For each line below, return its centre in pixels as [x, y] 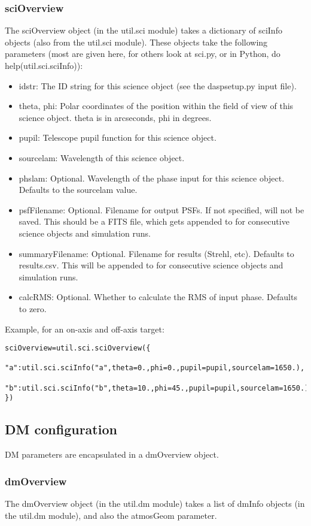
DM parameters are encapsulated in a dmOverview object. [112, 454]
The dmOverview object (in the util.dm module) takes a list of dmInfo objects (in [155, 504]
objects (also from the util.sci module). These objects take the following [136, 42]
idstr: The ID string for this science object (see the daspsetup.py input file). [158, 85]
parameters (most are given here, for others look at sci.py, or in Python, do [143, 54]
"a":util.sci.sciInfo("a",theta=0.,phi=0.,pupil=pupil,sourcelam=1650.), [155, 368]
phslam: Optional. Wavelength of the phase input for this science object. [152, 178]
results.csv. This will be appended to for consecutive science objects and [151, 265]
